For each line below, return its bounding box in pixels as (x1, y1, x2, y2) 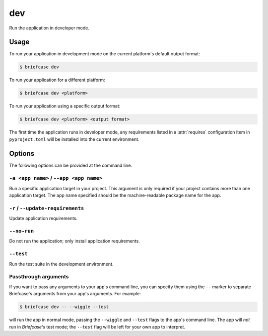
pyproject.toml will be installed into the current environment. (9, 136, 139, 142)
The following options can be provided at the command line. (9, 162, 133, 168)
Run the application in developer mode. (9, 25, 89, 31)
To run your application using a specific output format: (9, 103, 121, 109)
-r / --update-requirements (9, 205, 84, 212)
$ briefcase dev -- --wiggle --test (19, 304, 109, 310)
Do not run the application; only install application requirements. (9, 238, 140, 244)
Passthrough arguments (9, 273, 69, 280)
